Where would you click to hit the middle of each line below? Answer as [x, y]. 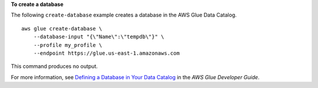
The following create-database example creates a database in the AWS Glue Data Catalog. [124, 15]
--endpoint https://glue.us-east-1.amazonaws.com [106, 53]
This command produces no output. [54, 66]
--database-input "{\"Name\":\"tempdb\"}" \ [99, 37]
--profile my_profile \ [68, 45]
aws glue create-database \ [62, 28]
